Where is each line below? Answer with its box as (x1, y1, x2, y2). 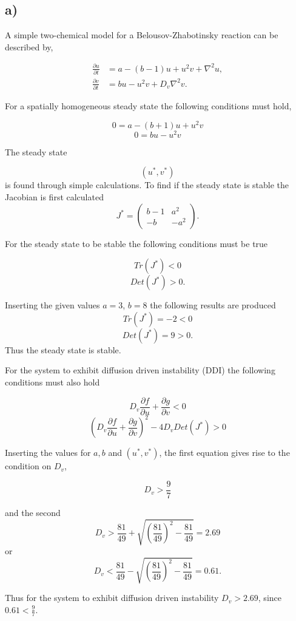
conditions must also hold (5, 376, 100, 389)
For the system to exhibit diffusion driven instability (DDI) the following (5, 364, 275, 376)
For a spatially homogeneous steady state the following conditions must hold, (5, 100, 292, 112)
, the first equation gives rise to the (159, 446, 290, 459)
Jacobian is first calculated (5, 191, 104, 203)
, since (258, 591, 281, 604)
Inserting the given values (5, 299, 100, 311)
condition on (5, 460, 52, 472)
